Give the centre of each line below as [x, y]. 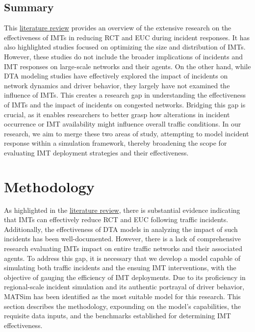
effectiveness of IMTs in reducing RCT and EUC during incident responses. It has [127, 37]
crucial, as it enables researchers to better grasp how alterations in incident [117, 114]
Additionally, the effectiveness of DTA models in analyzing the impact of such [121, 229]
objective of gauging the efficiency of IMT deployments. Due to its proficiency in [125, 277]
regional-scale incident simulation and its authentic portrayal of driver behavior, [124, 287]
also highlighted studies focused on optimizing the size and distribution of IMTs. [125, 47]
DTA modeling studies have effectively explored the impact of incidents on [116, 76]
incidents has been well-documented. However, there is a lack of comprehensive [122, 239]
